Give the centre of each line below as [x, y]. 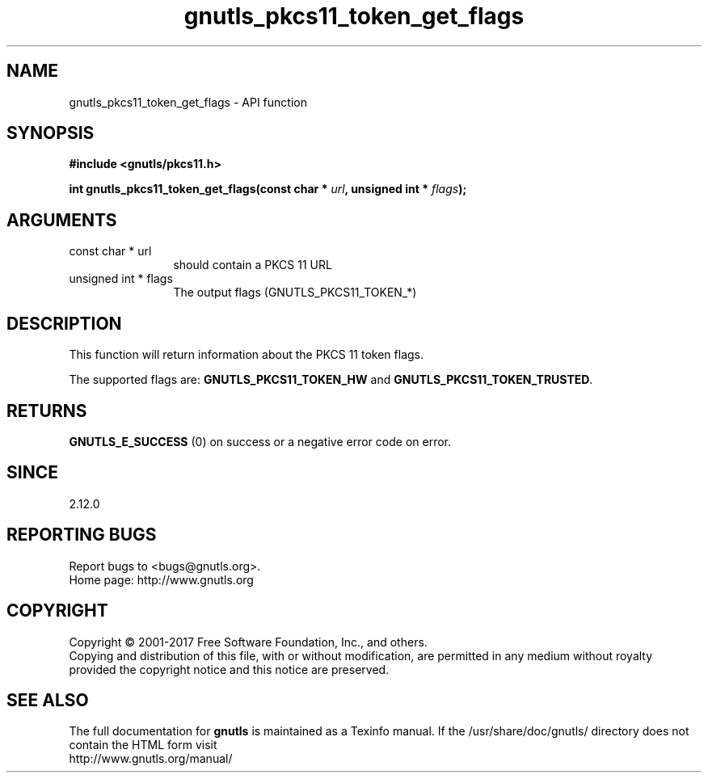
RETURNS [47, 411]
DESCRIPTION [64, 323]
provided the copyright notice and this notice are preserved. [229, 669]
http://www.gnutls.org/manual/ [151, 759]
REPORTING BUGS [82, 535]
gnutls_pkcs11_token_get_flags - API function [188, 102]
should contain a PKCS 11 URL [253, 265]
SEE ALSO [48, 700]
